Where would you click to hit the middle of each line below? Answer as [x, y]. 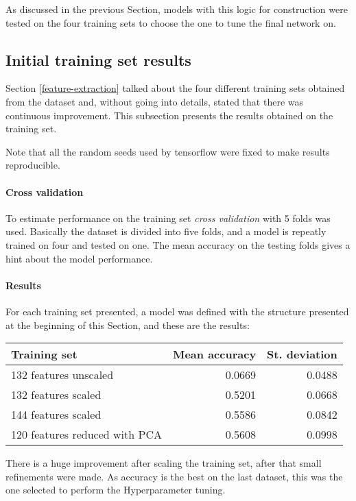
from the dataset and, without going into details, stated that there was [154, 101]
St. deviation [302, 354]
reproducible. [33, 165]
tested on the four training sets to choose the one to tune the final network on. [171, 22]
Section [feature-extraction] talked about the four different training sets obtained [175, 88]
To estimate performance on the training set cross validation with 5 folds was [168, 218]
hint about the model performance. [79, 258]
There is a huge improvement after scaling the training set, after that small [164, 463]
